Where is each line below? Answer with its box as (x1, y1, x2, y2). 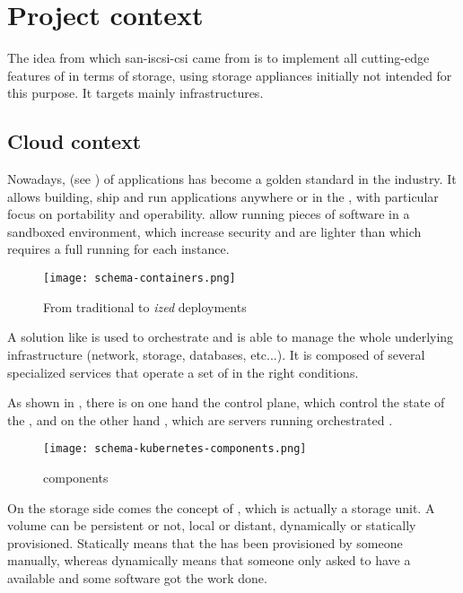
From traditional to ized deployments (43, 297, 247, 316)
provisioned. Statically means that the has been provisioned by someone (7, 533, 403, 552)
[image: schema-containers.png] (43, 272, 236, 285)
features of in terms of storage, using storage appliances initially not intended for (7, 65, 452, 84)
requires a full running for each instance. (7, 240, 230, 258)
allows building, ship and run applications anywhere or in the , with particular (7, 187, 439, 205)
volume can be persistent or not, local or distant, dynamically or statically (7, 516, 416, 535)
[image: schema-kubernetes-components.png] (43, 442, 307, 456)
